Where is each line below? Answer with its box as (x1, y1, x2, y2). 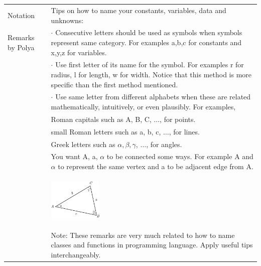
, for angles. (146, 139, 182, 149)
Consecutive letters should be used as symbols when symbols (55, 27, 242, 38)
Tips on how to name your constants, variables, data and (51, 5, 226, 15)
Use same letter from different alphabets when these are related (55, 91, 251, 102)
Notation (8, 10, 35, 20)
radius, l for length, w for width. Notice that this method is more (51, 69, 252, 79)
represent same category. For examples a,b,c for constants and (51, 37, 242, 47)
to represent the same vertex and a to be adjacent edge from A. (58, 161, 253, 171)
